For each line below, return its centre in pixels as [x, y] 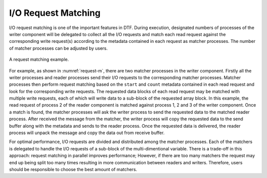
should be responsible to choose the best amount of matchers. [73, 169]
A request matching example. [39, 60]
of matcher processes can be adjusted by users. [59, 48]
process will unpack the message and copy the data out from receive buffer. [87, 133]
